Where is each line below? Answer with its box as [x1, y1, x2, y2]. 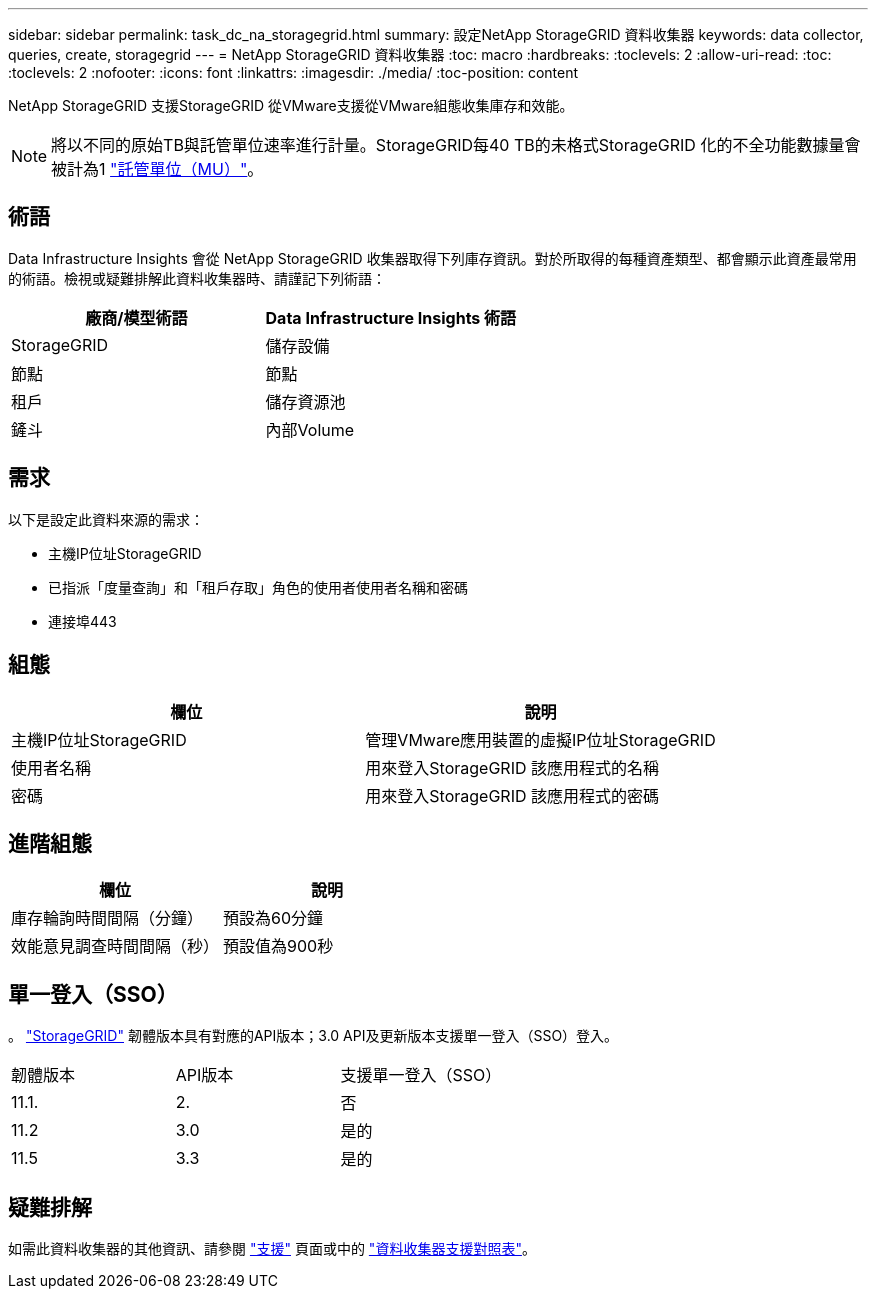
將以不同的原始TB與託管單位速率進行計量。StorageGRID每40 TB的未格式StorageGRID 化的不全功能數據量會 [51, 135, 861, 155]
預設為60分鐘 [223, 908, 324, 929]
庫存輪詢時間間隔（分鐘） [11, 908, 204, 929]
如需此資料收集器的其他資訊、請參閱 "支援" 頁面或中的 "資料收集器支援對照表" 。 [8, 1240, 536, 1258]
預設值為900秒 [223, 936, 334, 957]
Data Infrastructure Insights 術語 [265, 307, 517, 328]
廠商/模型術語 [85, 307, 188, 328]
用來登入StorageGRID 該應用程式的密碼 [365, 785, 660, 806]
